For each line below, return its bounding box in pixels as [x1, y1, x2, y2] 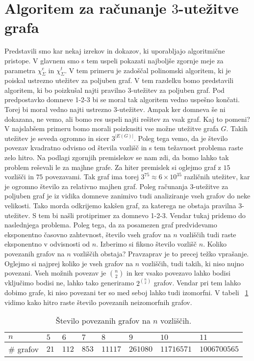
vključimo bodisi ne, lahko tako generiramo [4, 278, 134, 288]
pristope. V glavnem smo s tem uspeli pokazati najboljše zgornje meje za [4, 55, 224, 65]
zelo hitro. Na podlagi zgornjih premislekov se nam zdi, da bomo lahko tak [4, 152, 229, 163]
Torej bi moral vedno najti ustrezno [4, 104, 111, 114]
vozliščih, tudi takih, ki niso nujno [141, 258, 244, 268]
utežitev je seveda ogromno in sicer [4, 133, 110, 143]
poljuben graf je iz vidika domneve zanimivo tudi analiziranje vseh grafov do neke [4, 191, 251, 201]
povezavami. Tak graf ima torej [45, 171, 139, 182]
